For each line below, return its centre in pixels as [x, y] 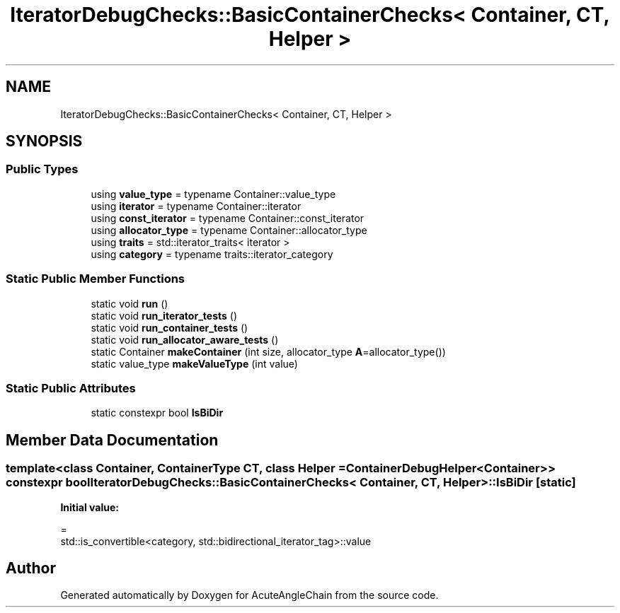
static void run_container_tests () [170, 327]
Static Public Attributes [71, 388]
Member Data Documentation [112, 440]
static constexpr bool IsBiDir [157, 413]
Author [31, 568]
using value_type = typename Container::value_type [213, 194]
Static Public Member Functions [96, 279]
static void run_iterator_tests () [164, 315]
